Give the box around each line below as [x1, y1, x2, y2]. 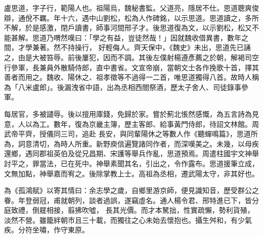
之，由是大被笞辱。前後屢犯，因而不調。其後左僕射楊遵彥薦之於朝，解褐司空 [4, 52, 259, 62]
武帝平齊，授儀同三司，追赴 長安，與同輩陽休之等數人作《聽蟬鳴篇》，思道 [4, 128, 251, 139]
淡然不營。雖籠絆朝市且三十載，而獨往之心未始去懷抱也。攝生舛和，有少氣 [4, 214, 252, 225]
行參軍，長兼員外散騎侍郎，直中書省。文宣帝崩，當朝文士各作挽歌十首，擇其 [4, 62, 259, 72]
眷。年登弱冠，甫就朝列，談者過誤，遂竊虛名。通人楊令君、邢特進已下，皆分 [4, 195, 259, 205]
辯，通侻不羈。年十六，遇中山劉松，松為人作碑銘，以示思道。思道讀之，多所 [4, 12, 259, 23]
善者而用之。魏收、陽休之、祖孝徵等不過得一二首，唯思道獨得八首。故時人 [4, 72, 252, 82]
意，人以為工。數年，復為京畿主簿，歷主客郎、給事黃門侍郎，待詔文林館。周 [4, 118, 259, 129]
